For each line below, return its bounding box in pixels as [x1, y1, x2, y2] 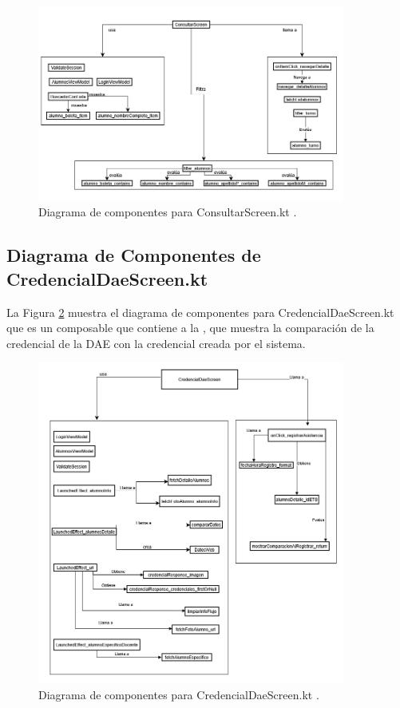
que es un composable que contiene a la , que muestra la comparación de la [6, 319, 374, 336]
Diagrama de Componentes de [6, 243, 261, 267]
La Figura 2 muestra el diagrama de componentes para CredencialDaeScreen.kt [6, 303, 394, 320]
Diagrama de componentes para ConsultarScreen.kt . [38, 204, 297, 220]
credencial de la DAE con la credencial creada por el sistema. [6, 334, 306, 351]
